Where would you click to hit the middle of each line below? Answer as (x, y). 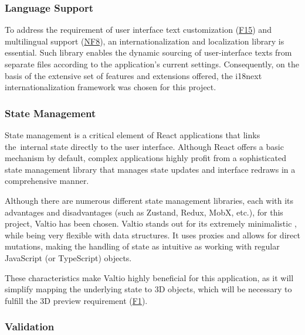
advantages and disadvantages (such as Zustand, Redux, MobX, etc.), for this (144, 212)
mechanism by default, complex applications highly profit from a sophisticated (145, 158)
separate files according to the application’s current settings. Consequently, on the (152, 64)
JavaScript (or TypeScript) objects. (68, 257)
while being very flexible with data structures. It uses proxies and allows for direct (152, 235)
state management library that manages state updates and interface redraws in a (150, 169)
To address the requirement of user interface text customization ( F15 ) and (138, 30)
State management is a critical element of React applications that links (133, 135)
